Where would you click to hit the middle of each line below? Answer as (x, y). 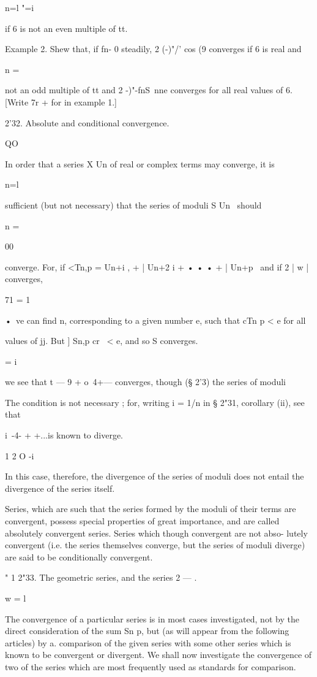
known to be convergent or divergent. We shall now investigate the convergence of (158, 655)
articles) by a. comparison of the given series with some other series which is (148, 642)
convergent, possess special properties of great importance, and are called (142, 521)
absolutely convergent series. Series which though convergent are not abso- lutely (156, 533)
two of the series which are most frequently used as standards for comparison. (151, 666)
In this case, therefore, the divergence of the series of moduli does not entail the (155, 476)
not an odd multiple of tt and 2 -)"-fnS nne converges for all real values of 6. (149, 90)
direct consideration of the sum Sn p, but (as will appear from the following (147, 631)
